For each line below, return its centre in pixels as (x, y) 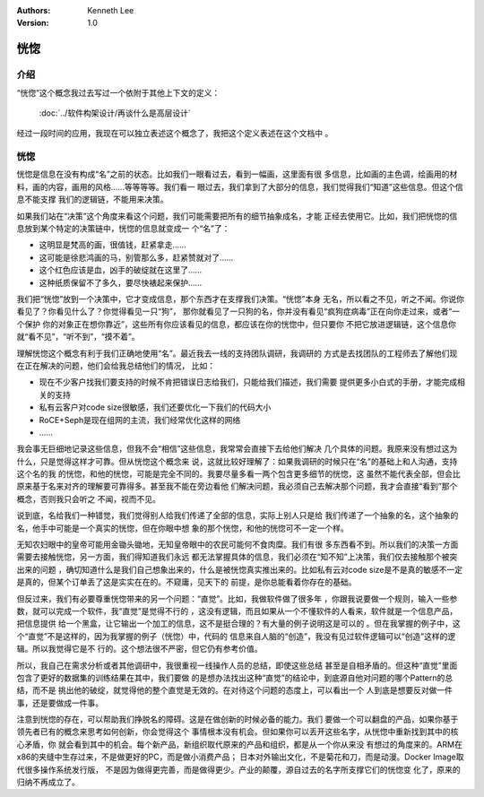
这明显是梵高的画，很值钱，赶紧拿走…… (113, 245)
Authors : (34, 10)
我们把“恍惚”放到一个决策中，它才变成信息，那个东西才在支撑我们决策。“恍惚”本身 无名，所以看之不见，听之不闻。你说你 (241, 299)
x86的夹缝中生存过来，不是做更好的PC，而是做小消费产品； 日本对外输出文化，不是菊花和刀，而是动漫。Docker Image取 (240, 757)
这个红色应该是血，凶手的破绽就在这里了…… (121, 270)
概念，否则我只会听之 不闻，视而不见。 (88, 498)
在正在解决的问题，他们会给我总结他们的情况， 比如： (116, 365)
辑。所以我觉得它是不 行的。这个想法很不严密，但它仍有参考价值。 (139, 649)
